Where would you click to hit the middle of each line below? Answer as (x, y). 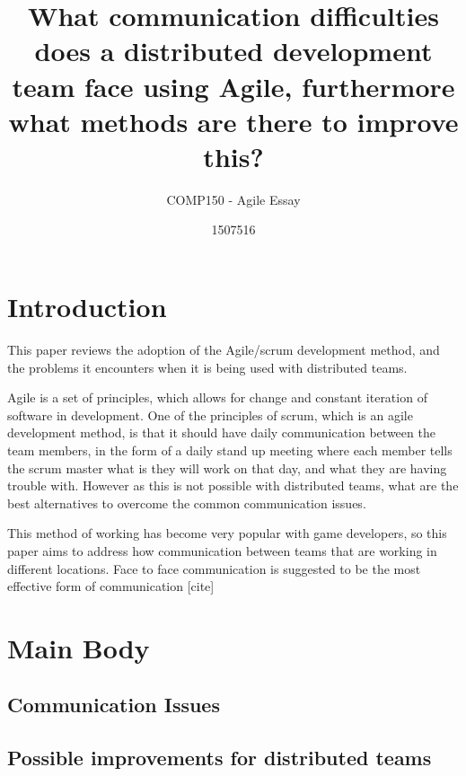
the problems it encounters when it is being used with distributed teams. (207, 367)
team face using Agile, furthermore (233, 86)
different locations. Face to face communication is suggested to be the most (214, 568)
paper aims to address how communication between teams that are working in (222, 550)
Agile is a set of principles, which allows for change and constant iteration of (217, 397)
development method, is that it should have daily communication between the (221, 432)
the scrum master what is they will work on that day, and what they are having (227, 467)
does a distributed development (233, 51)
